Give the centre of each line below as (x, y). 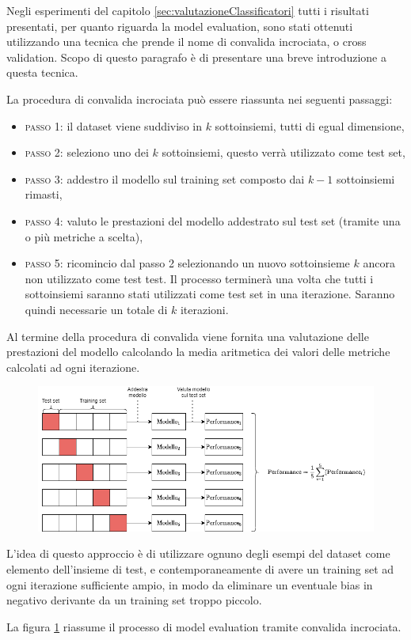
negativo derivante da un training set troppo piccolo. (134, 600)
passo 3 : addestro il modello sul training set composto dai (165, 178)
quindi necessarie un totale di (96, 309)
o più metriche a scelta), (84, 236)
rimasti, (44, 194)
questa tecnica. (42, 72)
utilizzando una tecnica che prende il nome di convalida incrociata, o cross (186, 42)
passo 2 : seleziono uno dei (87, 152)
